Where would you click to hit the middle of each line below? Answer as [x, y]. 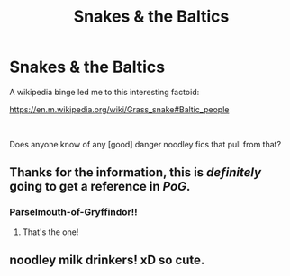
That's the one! [50, 232]
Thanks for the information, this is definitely [136, 173]
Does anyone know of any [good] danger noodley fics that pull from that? [145, 144]
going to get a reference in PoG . [100, 187]
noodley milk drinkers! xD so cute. [107, 260]
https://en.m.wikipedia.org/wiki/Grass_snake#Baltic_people [119, 109]
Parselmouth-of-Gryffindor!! [73, 212]
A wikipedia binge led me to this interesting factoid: [104, 92]
